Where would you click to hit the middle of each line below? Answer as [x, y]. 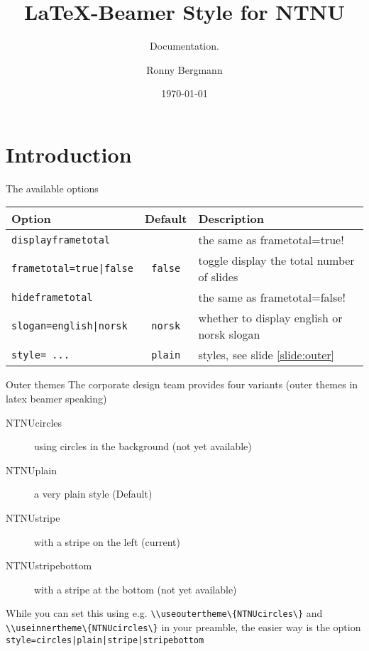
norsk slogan [229, 334]
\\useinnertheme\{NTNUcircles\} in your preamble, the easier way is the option [183, 627]
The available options [52, 188]
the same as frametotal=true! [271, 240]
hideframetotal [52, 297]
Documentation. [184, 46]
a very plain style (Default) [93, 494]
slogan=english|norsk [70, 326]
